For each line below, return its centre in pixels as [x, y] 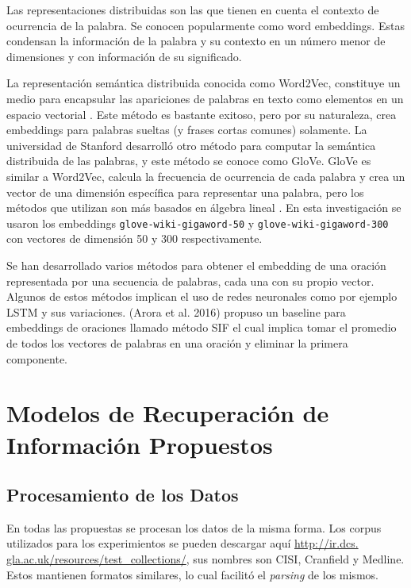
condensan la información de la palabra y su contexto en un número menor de [196, 41]
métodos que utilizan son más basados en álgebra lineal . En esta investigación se [204, 208]
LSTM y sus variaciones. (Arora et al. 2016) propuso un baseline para [176, 311]
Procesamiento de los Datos [123, 495]
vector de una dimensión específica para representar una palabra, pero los [185, 192]
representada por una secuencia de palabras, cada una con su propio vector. [190, 281]
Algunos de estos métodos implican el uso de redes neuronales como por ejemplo [202, 296]
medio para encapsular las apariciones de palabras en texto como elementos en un [205, 98]
